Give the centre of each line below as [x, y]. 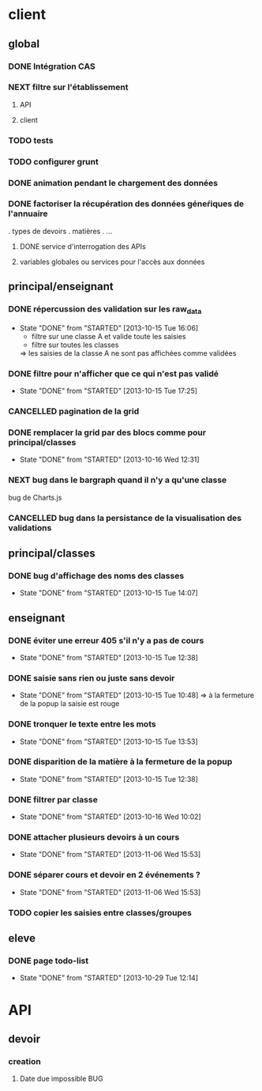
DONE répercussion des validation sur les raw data [105, 310]
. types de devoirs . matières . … [60, 231]
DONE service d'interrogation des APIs [82, 246]
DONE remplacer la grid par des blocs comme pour [107, 432]
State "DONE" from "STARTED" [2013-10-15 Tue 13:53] [109, 742]
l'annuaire [28, 213]
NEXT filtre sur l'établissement [68, 87]
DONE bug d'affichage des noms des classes [96, 576]
